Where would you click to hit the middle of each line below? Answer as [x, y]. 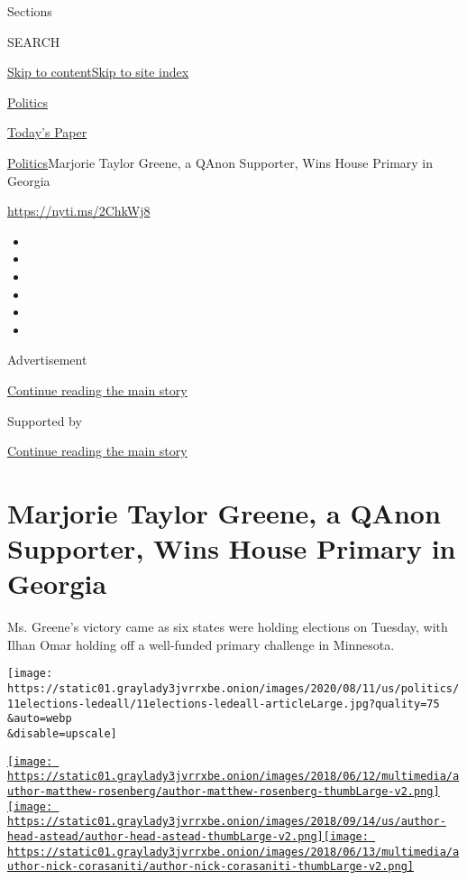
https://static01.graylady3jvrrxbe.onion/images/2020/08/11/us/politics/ [233, 689]
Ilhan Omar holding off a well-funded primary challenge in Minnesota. [201, 644]
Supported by [45, 420]
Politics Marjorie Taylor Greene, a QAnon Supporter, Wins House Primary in [220, 162]
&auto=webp [40, 719]
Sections [30, 11]
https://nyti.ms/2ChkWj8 [79, 211]
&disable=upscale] [62, 734]
